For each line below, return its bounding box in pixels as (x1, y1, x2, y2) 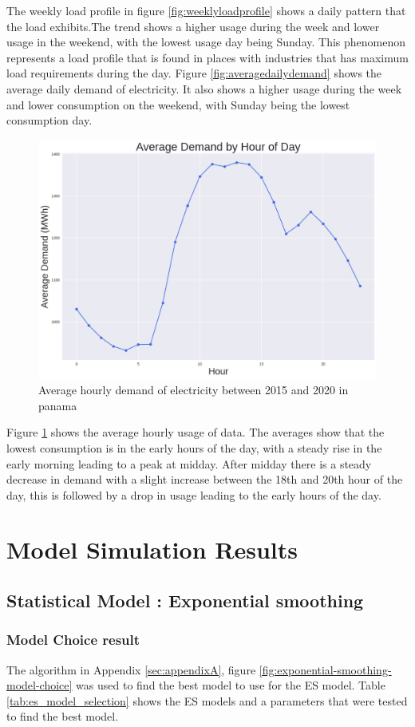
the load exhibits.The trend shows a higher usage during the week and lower (6, 18, 380, 34)
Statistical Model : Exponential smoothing (6, 588, 364, 613)
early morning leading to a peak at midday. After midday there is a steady (6, 455, 372, 472)
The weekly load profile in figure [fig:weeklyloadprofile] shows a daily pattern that (6, 2, 406, 18)
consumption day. (6, 112, 93, 128)
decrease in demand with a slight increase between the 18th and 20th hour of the (6, 471, 403, 488)
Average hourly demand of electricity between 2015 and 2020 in (38, 381, 349, 398)
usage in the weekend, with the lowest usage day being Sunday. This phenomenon (6, 34, 406, 50)
